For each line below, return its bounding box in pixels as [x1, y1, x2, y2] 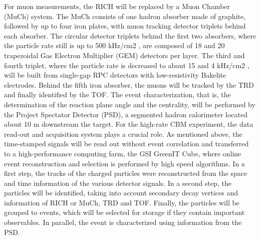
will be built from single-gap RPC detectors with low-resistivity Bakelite [4, 70, 226, 80]
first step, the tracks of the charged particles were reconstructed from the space [4, 168, 247, 178]
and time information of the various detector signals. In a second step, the [4, 177, 231, 188]
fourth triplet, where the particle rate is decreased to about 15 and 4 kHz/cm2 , [4, 60, 249, 70]
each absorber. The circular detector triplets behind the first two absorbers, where [4, 30, 256, 41]
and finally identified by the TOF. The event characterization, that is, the [4, 89, 231, 100]
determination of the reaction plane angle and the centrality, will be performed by [4, 99, 255, 109]
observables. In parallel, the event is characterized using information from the [4, 217, 242, 227]
